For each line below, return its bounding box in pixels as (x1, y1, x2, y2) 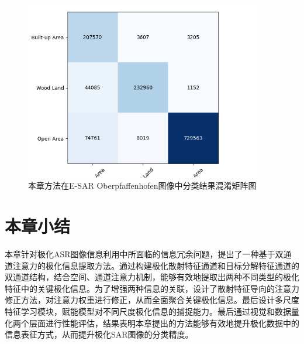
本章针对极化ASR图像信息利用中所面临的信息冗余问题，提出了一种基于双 (5, 248, 284, 260)
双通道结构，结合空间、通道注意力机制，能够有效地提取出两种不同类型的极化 (5, 271, 299, 283)
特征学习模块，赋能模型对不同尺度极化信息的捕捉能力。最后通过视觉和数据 (5, 305, 291, 318)
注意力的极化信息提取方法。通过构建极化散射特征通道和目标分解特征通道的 (12, 259, 299, 271)
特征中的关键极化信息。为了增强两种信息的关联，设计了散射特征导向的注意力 (5, 282, 299, 294)
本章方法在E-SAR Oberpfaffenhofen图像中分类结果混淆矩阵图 (28, 179, 257, 192)
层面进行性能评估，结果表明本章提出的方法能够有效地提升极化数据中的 (29, 316, 299, 329)
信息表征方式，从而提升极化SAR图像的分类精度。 (5, 328, 194, 340)
